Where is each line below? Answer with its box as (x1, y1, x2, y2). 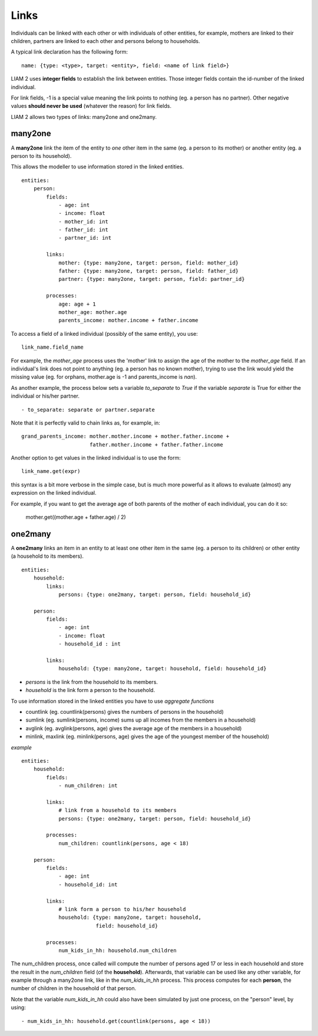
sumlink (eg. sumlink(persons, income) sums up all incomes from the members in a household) (25, 716, 256, 724)
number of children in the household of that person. (11, 985, 137, 992)
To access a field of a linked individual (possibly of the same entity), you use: (11, 330, 198, 337)
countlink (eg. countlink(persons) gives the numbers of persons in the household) (25, 708, 224, 715)
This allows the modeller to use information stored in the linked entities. (11, 163, 184, 170)
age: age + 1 (58, 300, 97, 307)
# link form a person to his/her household (58, 906, 186, 912)
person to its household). (11, 152, 72, 159)
